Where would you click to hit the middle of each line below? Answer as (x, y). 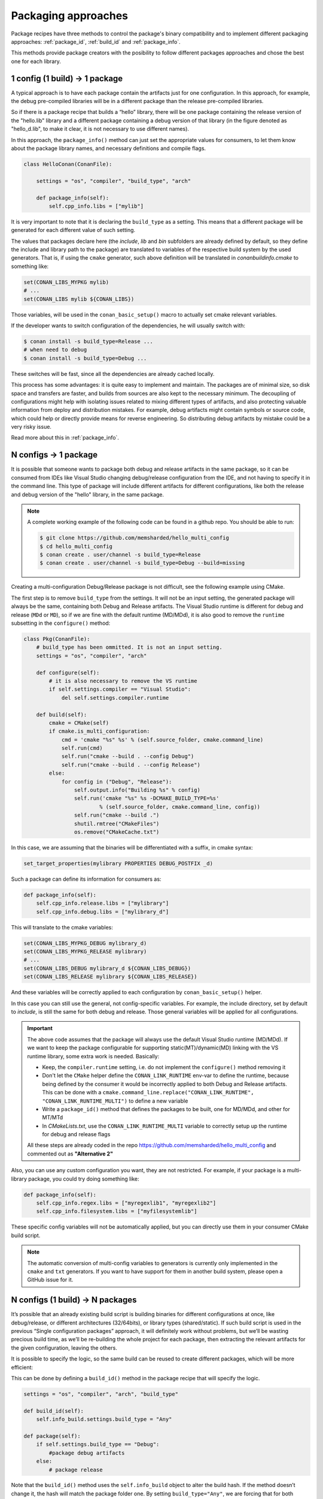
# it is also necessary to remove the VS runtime (123, 681)
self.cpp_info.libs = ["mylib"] (96, 206)
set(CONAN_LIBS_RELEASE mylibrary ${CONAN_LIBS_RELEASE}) (110, 977)
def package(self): (52, 1436)
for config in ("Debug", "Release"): (117, 782)
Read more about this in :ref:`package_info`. (65, 438)
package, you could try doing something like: (84, 1179)
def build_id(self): (54, 1411)
